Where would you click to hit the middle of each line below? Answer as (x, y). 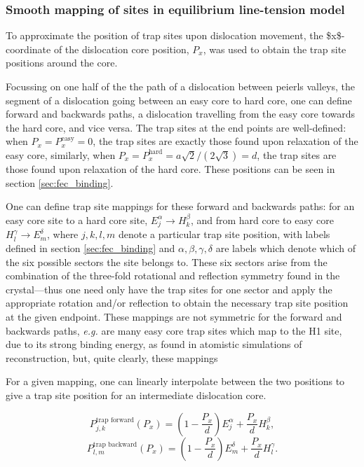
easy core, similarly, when (61, 154)
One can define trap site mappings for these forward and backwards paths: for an (180, 206)
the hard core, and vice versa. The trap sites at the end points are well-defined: (176, 127)
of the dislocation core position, (121, 49)
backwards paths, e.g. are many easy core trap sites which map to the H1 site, (174, 330)
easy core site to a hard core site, (77, 219)
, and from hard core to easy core (262, 219)
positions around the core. (62, 63)
